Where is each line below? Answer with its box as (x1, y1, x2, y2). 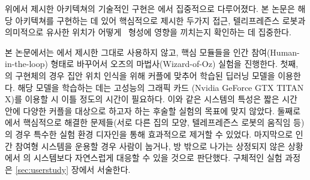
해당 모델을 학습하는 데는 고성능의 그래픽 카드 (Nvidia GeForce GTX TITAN (17, 81, 304, 93)
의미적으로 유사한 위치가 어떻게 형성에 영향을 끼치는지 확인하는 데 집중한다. (5, 26, 291, 38)
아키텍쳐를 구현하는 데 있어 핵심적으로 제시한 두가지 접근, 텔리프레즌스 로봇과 (15, 14, 306, 26)
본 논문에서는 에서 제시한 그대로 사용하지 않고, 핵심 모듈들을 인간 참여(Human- (5, 45, 300, 58)
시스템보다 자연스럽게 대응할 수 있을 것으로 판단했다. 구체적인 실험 (33, 151, 282, 164)
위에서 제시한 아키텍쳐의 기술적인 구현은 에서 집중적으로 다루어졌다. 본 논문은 (5, 2, 295, 14)
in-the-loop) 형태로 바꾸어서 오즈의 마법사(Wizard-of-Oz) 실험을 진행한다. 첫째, (5, 57, 299, 70)
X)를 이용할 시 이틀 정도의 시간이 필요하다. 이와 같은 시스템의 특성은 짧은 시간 (5, 93, 297, 105)
